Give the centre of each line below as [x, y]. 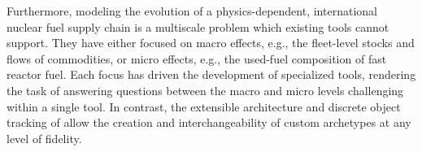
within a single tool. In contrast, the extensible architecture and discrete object [204, 106]
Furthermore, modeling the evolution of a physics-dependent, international [192, 11]
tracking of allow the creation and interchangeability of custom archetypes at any [209, 122]
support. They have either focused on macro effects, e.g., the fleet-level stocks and [211, 43]
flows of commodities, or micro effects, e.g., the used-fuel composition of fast [197, 58]
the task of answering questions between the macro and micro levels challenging [205, 90]
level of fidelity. [44, 138]
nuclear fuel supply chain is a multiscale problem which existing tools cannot [198, 26]
